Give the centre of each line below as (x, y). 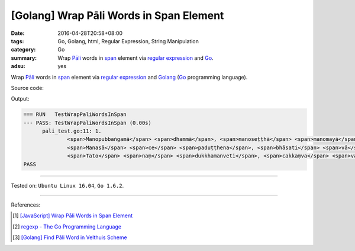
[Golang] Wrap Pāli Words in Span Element (117, 15)
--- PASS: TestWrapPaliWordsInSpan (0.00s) (88, 123)
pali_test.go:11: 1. (72, 131)
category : (23, 50)
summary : (24, 58)
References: (26, 205)
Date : (18, 33)
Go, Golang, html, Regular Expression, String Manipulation (128, 41)
